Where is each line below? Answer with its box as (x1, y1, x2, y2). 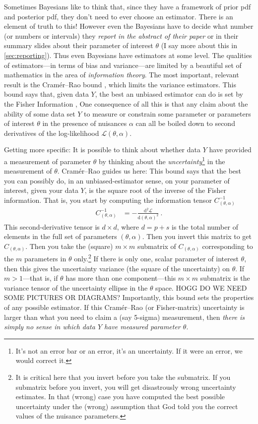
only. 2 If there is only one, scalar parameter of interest (74, 252, 239, 264)
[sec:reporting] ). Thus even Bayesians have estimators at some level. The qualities (4, 50, 252, 60)
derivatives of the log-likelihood (4, 127, 99, 138)
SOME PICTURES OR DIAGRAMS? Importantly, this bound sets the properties (4, 292, 254, 303)
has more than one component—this (65, 273, 176, 283)
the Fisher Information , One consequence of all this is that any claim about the (4, 98, 248, 109)
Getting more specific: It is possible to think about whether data (4, 144, 200, 155)
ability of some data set (4, 108, 75, 119)
